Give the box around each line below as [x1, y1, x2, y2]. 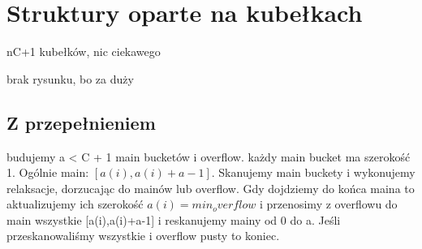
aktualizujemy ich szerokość [6, 195, 144, 213]
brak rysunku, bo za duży [6, 70, 134, 87]
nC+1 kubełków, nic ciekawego [6, 43, 161, 60]
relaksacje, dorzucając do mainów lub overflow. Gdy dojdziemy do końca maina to [6, 179, 415, 196]
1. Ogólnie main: [6, 164, 89, 181]
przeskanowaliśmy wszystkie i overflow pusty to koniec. [6, 227, 280, 244]
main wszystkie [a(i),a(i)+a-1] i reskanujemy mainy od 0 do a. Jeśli [6, 211, 341, 228]
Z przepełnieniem [6, 109, 156, 135]
